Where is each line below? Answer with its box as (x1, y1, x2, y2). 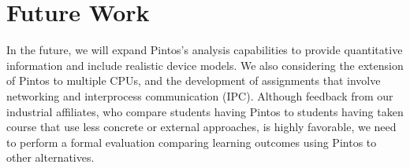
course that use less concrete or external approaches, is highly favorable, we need (6, 119, 397, 135)
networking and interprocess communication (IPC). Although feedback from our (6, 87, 393, 104)
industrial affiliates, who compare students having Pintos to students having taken (6, 103, 404, 119)
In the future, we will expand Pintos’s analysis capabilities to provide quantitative (6, 42, 403, 58)
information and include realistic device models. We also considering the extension (6, 57, 404, 73)
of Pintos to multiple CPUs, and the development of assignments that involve (6, 72, 381, 89)
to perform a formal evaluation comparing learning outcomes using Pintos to (6, 133, 377, 150)
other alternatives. (6, 149, 95, 166)
